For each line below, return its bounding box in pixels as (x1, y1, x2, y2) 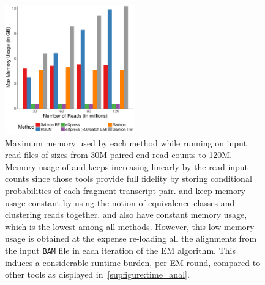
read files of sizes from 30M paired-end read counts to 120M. (5, 148, 233, 161)
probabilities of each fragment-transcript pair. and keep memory (5, 184, 245, 197)
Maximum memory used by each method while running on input (5, 136, 247, 149)
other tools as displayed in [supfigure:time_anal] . (5, 268, 190, 281)
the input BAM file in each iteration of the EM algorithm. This (5, 244, 236, 256)
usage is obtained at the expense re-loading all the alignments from (5, 232, 257, 245)
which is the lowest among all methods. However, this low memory (5, 220, 255, 233)
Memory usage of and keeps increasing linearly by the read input (5, 160, 248, 173)
